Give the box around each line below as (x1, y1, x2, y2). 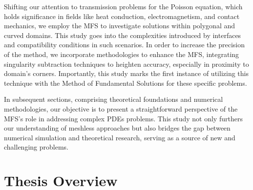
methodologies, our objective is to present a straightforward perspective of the (4, 103, 238, 114)
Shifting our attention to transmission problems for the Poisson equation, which (4, 1, 243, 11)
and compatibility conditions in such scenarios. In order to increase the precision (4, 39, 245, 50)
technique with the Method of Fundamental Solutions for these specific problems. (4, 77, 247, 88)
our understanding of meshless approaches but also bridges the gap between (4, 123, 231, 133)
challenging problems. (4, 142, 68, 152)
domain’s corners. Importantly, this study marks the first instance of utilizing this (4, 68, 249, 78)
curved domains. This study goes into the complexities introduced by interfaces (4, 30, 241, 40)
